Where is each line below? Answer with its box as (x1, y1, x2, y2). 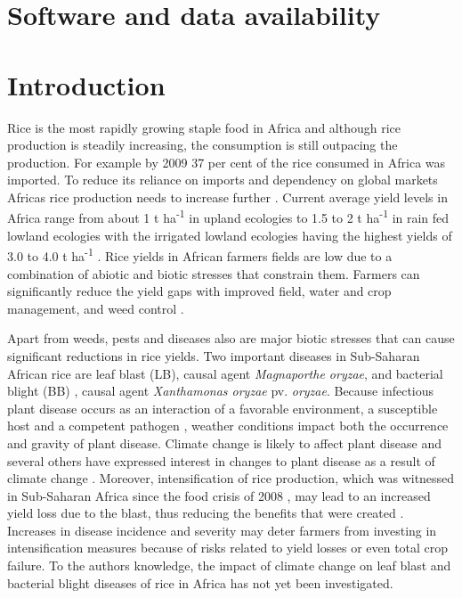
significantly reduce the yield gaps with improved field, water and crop (7, 282, 392, 300)
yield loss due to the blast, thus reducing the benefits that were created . (7, 504, 404, 522)
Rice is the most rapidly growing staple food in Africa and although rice (7, 118, 401, 136)
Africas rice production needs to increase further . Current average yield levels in (7, 187, 448, 206)
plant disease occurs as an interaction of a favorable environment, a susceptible (7, 398, 438, 417)
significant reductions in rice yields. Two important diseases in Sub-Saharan (7, 346, 420, 365)
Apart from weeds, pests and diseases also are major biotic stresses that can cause (7, 329, 455, 348)
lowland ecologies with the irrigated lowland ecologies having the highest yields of (7, 225, 452, 244)
